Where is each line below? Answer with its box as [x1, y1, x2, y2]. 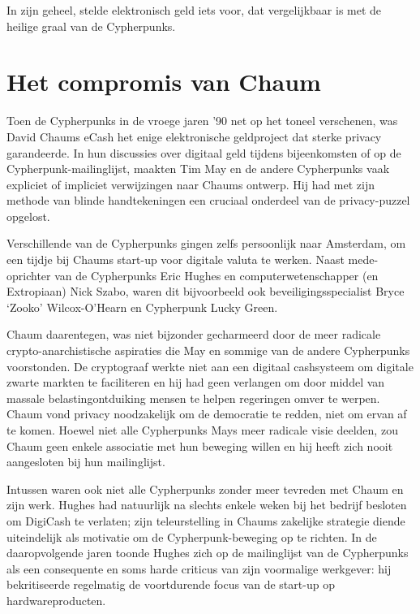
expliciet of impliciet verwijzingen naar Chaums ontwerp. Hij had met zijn [6, 175, 375, 192]
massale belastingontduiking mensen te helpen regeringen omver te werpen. [6, 389, 380, 406]
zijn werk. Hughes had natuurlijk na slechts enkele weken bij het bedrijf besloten [6, 496, 407, 513]
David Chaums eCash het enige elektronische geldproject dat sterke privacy [6, 128, 382, 145]
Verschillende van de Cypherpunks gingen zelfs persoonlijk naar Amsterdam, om [6, 235, 406, 252]
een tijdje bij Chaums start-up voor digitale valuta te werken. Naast [6, 251, 345, 268]
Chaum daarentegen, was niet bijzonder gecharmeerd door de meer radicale [6, 326, 381, 343]
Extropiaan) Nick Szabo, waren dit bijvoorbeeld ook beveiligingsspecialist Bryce [6, 283, 405, 300]
